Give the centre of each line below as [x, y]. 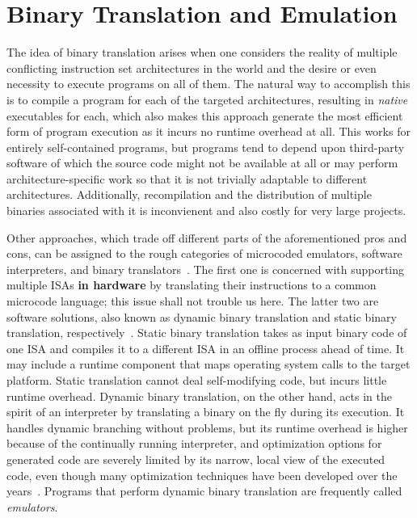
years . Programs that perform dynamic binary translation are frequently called [204, 491]
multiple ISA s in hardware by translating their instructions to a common [192, 285]
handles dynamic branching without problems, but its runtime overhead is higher [207, 427]
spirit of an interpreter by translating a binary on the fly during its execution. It [206, 412]
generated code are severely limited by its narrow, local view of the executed [196, 459]
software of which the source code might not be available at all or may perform [202, 163]
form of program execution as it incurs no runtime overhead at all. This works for [208, 131]
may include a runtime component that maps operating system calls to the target [208, 364]
